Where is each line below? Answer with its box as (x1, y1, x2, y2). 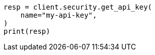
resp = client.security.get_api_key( (4, 3, 152, 11)
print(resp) (4, 27, 50, 35)
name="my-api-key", (20, 11, 97, 19)
